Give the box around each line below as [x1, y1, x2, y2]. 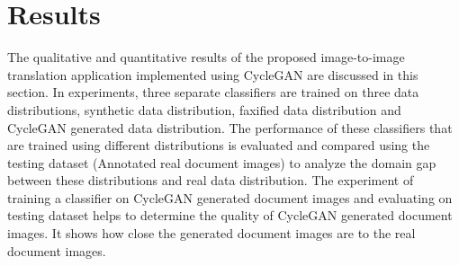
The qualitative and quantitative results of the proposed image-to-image [7, 48, 405, 66]
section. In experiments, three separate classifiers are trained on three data [7, 83, 419, 102]
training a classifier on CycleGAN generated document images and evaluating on [7, 188, 453, 207]
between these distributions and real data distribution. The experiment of [7, 171, 414, 190]
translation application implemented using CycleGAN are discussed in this [7, 65, 418, 84]
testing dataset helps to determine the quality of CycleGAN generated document [7, 206, 453, 225]
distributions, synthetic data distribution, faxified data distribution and [7, 100, 401, 119]
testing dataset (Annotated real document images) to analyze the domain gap [7, 153, 436, 172]
